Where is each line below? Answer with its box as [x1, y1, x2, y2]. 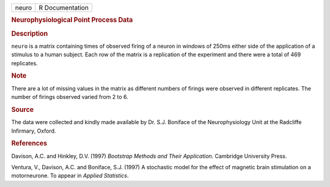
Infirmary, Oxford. [11, 127, 56, 134]
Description [11, 29, 48, 38]
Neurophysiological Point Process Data [11, 16, 133, 24]
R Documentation [38, 4, 89, 12]
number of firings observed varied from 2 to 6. [11, 94, 128, 101]
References [11, 139, 48, 148]
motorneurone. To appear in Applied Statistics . [11, 172, 129, 180]
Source [11, 105, 34, 114]
